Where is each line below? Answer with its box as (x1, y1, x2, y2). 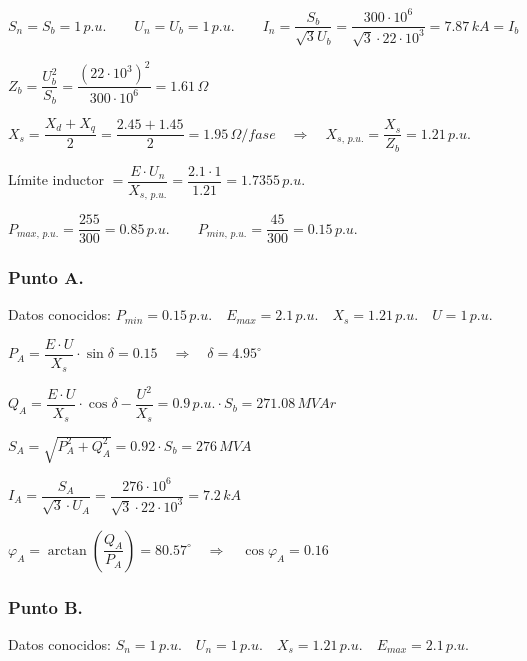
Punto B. (8, 594, 83, 619)
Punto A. (8, 265, 84, 290)
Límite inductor (8, 169, 104, 190)
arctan (47, 543, 87, 558)
